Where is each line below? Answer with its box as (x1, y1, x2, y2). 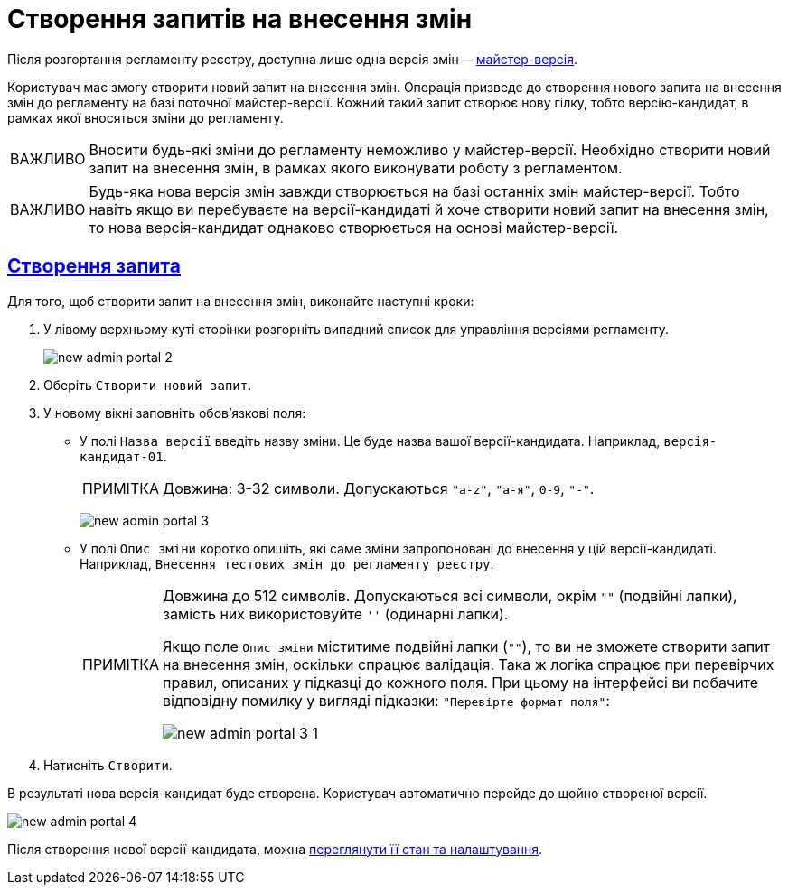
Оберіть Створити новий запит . (43, 376, 252, 393)
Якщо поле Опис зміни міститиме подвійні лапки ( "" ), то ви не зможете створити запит (163, 636, 771, 655)
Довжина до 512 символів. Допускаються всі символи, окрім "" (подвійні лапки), (163, 586, 737, 605)
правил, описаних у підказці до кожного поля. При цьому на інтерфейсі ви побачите (163, 673, 759, 692)
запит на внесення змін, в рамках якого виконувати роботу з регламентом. (89, 158, 623, 177)
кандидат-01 (80, 449, 164, 464)
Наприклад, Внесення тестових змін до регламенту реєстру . (80, 555, 494, 571)
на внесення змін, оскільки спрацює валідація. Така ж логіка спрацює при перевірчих (163, 655, 774, 674)
